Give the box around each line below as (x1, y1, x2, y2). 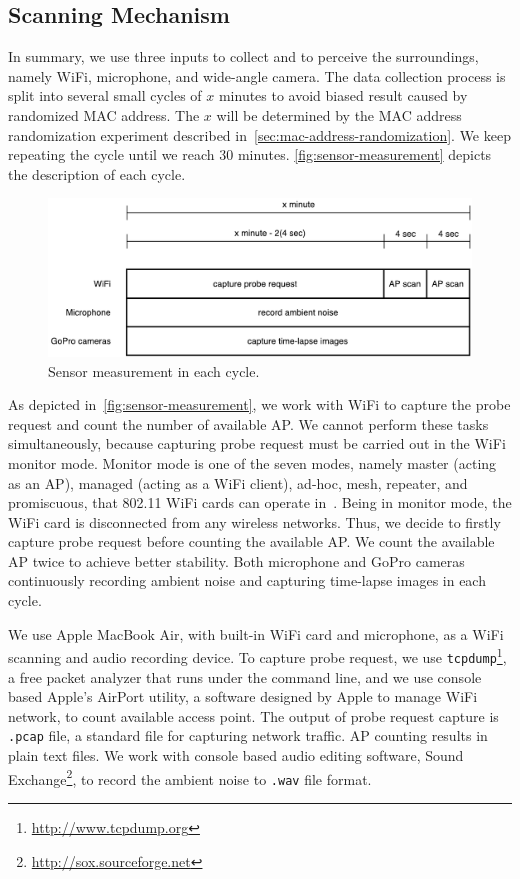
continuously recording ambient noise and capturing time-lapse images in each (8, 570, 486, 591)
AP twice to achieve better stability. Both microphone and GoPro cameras (8, 550, 465, 571)
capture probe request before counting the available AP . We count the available (8, 531, 495, 552)
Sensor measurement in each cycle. (48, 360, 260, 381)
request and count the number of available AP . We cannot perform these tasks (8, 413, 489, 434)
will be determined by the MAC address (216, 104, 462, 125)
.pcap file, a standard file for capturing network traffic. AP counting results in (8, 725, 488, 746)
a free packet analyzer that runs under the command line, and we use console (8, 666, 482, 687)
